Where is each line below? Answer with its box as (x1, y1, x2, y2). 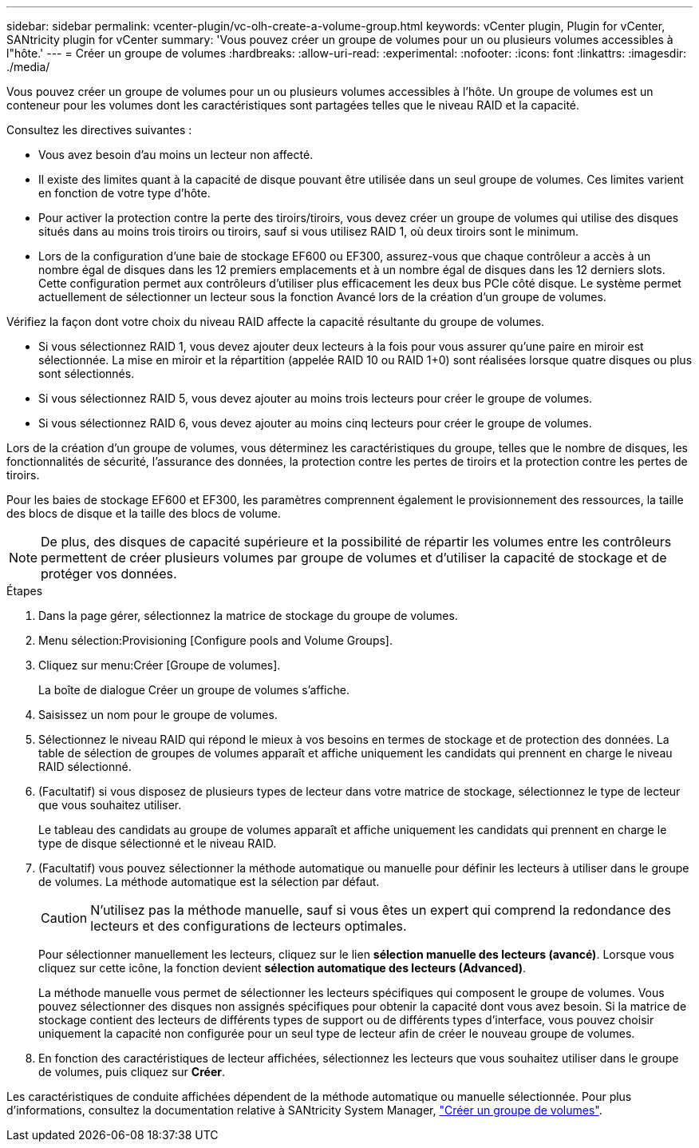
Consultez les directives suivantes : (6, 123, 192, 137)
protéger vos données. (41, 566, 177, 582)
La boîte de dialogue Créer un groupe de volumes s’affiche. (38, 683, 349, 697)
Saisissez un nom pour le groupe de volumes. (38, 708, 278, 721)
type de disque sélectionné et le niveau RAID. (38, 836, 277, 850)
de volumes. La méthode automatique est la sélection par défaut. (38, 875, 380, 888)
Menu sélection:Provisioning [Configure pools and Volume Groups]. (38, 634, 393, 647)
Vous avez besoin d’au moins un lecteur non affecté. (38, 148, 314, 161)
